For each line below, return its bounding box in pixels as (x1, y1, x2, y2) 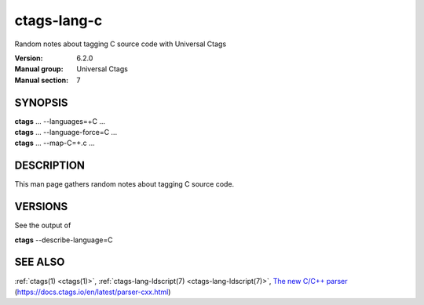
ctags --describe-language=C (14, 235, 113, 245)
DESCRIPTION (14, 159, 86, 172)
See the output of (14, 220, 71, 231)
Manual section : (14, 75, 69, 85)
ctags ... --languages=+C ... (14, 116, 106, 125)
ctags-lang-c (14, 12, 103, 29)
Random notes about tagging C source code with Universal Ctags (14, 39, 227, 49)
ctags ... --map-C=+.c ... (14, 138, 96, 148)
